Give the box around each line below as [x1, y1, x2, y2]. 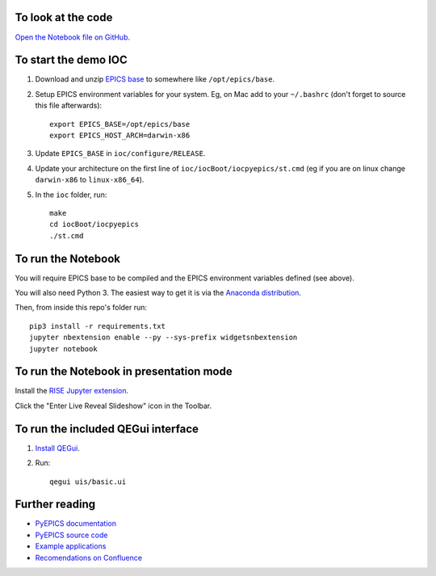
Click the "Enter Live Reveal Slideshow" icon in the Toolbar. [15, 401, 212, 410]
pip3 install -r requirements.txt [29, 322, 166, 330]
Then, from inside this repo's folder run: [15, 303, 148, 313]
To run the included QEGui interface [15, 422, 199, 435]
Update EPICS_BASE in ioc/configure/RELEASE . [35, 149, 206, 158]
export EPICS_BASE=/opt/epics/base [49, 120, 191, 128]
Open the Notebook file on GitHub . [15, 32, 131, 42]
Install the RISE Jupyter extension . [15, 386, 129, 396]
